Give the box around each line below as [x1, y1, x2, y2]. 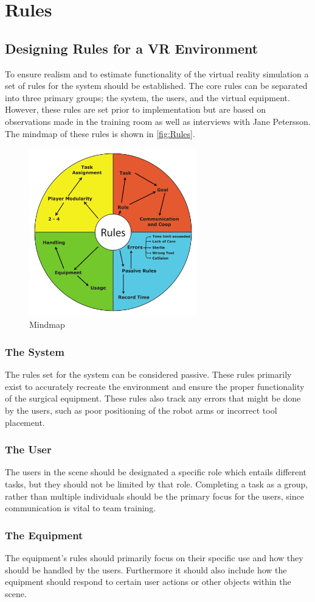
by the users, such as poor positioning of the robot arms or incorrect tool [5, 403, 277, 416]
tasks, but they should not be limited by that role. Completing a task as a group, [5, 477, 308, 490]
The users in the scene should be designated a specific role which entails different [5, 466, 307, 478]
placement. [5, 416, 45, 428]
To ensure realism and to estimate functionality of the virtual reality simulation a [5, 67, 309, 80]
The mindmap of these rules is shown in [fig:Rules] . [5, 127, 195, 140]
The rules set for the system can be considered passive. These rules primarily [5, 368, 292, 381]
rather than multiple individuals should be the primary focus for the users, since [5, 489, 304, 502]
